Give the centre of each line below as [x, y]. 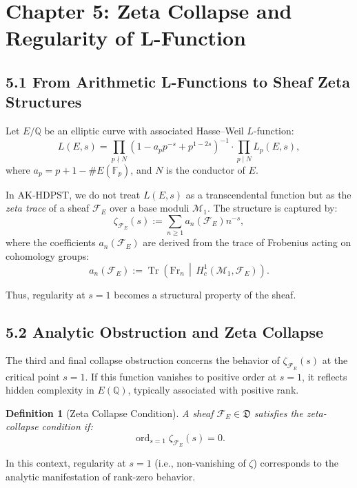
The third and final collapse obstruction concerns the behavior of [143, 360]
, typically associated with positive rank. [213, 390]
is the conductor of [206, 169]
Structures [44, 102]
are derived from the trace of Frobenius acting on [247, 242]
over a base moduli [150, 208]
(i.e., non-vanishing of [200, 463]
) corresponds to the [296, 463]
